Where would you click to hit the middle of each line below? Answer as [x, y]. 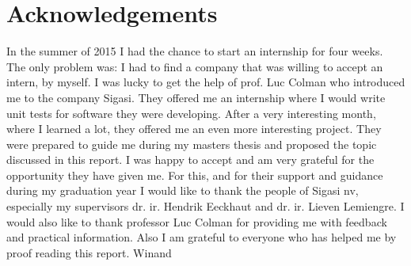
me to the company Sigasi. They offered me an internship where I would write [196, 97]
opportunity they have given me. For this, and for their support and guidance [195, 175]
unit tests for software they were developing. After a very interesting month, [191, 113]
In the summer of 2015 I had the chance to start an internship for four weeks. [195, 51]
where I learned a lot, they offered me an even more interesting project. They [194, 129]
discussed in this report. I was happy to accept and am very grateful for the [190, 160]
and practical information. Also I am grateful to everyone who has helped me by [202, 237]
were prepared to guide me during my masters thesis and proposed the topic [192, 144]
